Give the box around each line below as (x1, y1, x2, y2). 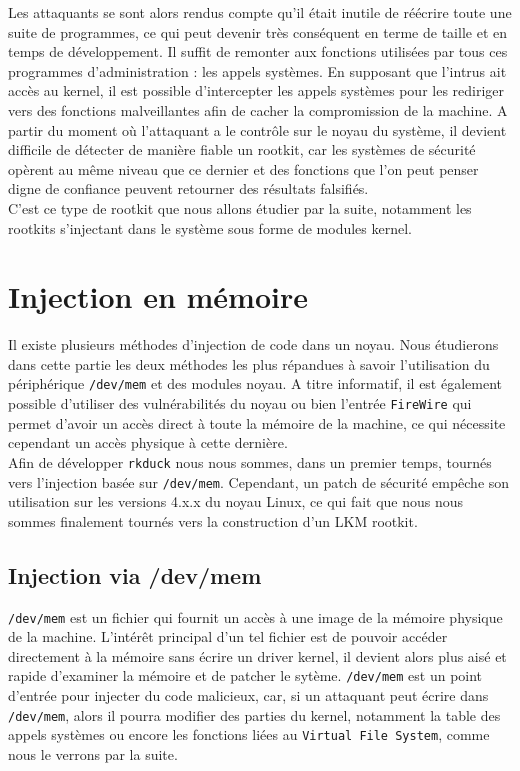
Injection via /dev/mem (8, 559, 262, 590)
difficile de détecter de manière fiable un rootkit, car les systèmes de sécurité (8, 139, 476, 160)
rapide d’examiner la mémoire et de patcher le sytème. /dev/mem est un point (8, 665, 483, 686)
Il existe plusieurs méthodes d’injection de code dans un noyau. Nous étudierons (8, 334, 499, 355)
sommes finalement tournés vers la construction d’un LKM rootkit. (8, 510, 418, 531)
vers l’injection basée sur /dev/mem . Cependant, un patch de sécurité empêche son (8, 471, 510, 492)
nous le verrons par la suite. (8, 744, 178, 765)
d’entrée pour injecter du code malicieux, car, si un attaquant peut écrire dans (8, 685, 489, 706)
